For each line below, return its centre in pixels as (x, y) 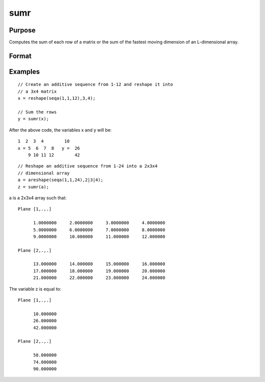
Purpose (22, 30)
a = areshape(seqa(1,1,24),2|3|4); (61, 180)
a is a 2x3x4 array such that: (38, 198)
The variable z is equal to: (35, 289)
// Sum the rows (37, 112)
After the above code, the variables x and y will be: (60, 130)
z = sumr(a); (33, 187)
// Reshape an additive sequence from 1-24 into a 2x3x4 (88, 166)
